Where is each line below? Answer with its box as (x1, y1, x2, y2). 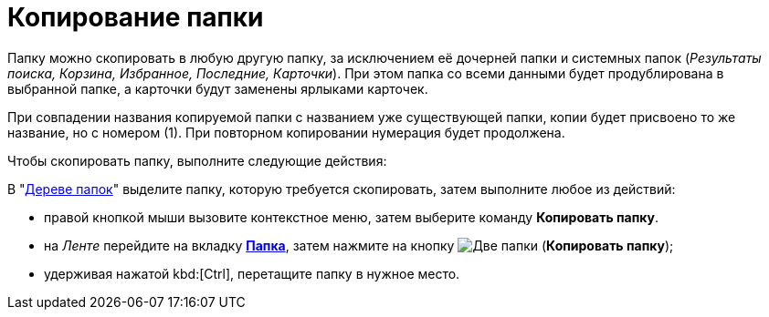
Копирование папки (7, 2, 264, 33)
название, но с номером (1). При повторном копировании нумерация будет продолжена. (7, 124, 565, 140)
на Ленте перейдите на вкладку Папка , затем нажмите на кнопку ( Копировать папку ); (44, 237, 674, 253)
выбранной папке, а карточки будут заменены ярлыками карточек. (7, 80, 428, 97)
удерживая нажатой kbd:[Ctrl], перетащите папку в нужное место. (44, 265, 460, 281)
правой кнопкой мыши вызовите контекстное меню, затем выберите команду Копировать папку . (44, 209, 659, 225)
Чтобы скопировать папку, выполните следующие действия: (7, 152, 387, 169)
